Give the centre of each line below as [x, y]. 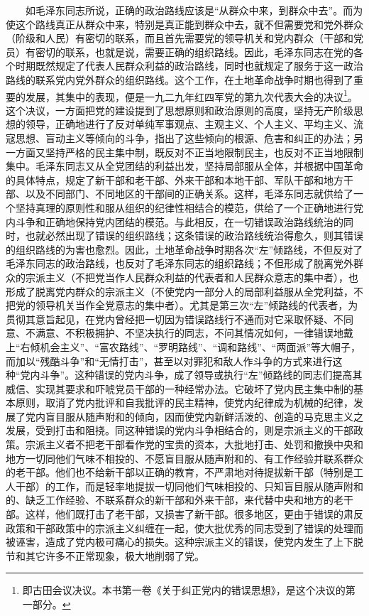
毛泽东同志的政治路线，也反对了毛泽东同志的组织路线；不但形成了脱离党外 [180, 263]
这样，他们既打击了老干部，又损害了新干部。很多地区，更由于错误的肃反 [194, 514]
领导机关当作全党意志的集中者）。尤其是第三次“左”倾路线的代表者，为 [197, 305]
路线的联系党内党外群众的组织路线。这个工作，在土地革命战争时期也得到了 [180, 79]
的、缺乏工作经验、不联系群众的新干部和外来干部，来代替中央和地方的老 [175, 500]
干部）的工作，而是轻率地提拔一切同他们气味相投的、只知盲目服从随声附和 [189, 486]
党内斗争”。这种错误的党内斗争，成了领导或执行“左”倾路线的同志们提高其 [191, 375]
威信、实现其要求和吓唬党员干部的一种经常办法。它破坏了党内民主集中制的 [180, 388]
